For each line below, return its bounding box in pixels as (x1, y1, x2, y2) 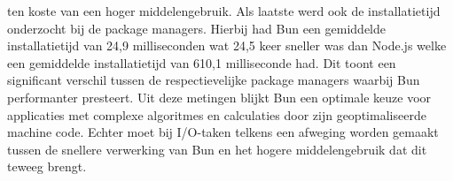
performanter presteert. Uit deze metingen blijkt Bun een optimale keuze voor (7, 87, 432, 106)
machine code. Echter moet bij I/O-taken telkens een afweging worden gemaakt (7, 123, 439, 141)
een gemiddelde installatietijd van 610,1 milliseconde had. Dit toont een (7, 53, 396, 72)
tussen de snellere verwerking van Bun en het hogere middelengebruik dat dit (7, 140, 427, 158)
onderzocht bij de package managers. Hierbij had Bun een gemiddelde (7, 19, 386, 37)
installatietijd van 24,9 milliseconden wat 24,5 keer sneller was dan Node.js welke (7, 36, 447, 55)
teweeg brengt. (7, 157, 87, 176)
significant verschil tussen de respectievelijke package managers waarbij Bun (7, 71, 420, 89)
